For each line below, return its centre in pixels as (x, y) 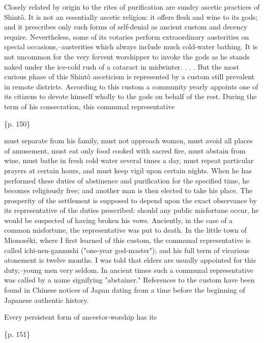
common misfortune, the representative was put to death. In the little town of (126, 230)
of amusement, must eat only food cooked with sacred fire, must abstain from (125, 150)
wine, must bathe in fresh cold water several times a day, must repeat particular (129, 160)
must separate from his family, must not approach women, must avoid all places (128, 141)
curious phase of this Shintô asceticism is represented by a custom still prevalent (129, 76)
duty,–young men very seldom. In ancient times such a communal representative (129, 270)
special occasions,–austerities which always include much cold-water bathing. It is (131, 46)
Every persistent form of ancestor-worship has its (81, 317)
